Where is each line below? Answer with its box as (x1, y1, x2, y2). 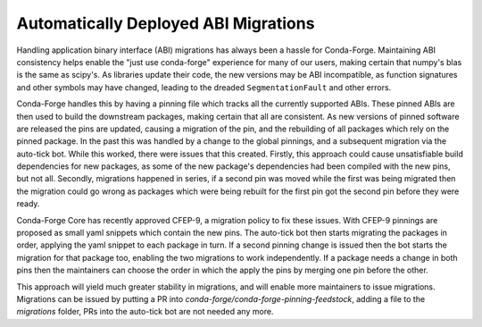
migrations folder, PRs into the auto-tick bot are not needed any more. (16, 306, 274, 317)
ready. (16, 198, 40, 209)
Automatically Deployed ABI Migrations (16, 13, 315, 33)
